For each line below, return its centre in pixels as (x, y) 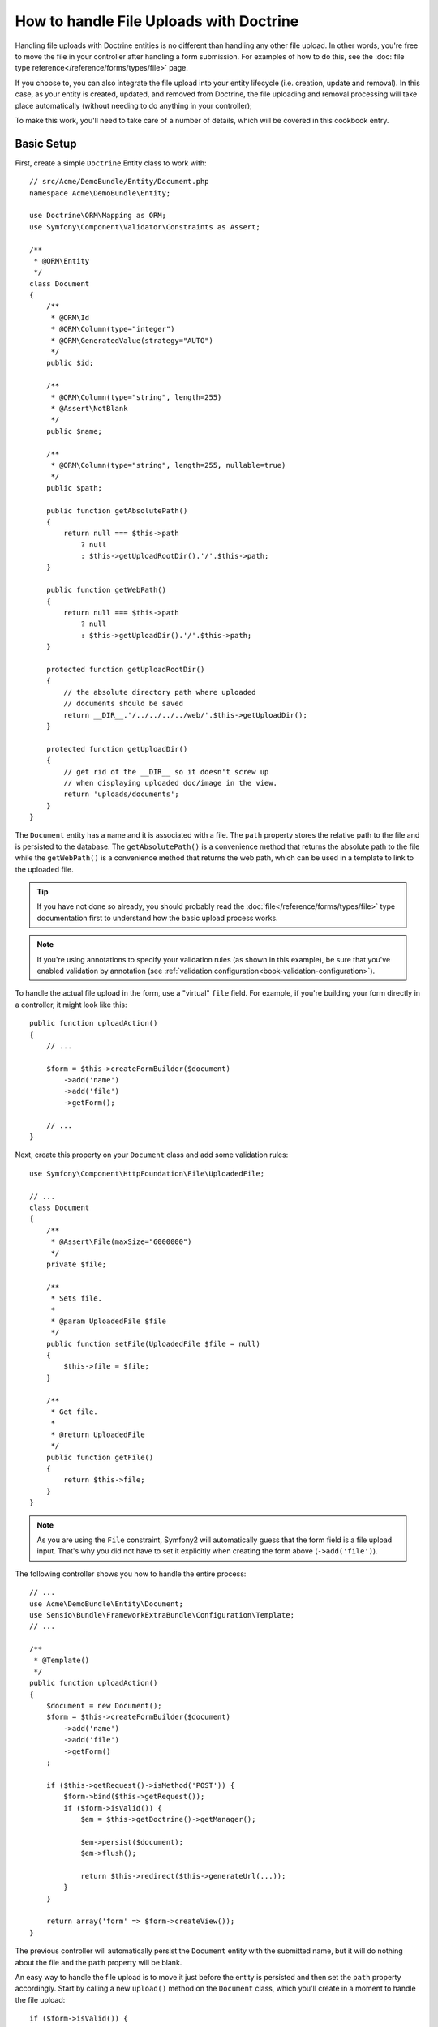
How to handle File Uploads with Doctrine (157, 21)
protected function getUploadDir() (117, 749)
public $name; (74, 431)
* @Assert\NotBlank (89, 408)
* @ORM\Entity (62, 261)
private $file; (76, 1264)
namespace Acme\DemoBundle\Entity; (100, 193)
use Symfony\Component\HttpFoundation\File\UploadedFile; (147, 1173)
